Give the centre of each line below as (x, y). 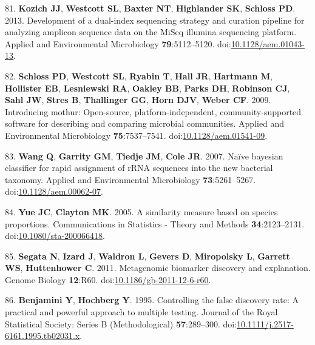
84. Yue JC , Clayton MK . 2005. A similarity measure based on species (141, 211)
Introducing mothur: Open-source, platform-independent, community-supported (153, 111)
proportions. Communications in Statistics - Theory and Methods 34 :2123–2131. (155, 223)
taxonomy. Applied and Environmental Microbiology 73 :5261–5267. (130, 179)
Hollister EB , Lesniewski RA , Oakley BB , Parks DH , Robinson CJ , (147, 88)
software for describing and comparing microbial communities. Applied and (145, 123)
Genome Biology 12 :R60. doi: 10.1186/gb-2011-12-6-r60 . (108, 279)
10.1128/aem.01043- (268, 43)
